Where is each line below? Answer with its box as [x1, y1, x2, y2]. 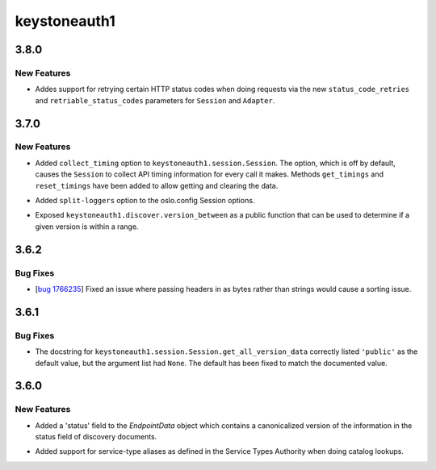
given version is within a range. [35, 222, 139, 231]
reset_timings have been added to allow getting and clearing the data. [35, 181, 279, 190]
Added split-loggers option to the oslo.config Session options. [35, 196, 255, 206]
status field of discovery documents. [35, 432, 157, 442]
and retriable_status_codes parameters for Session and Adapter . [35, 95, 275, 105]
